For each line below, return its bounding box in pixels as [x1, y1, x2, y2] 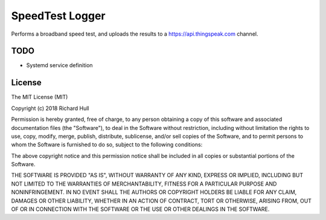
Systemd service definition [26, 62, 93, 69]
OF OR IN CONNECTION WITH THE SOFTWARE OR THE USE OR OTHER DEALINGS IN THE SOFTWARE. [11, 205, 270, 213]
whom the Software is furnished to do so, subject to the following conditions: [11, 141, 203, 148]
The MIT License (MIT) [11, 94, 68, 101]
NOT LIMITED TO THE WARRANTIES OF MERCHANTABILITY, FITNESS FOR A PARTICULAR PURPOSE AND [11, 180, 277, 187]
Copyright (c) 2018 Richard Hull [11, 105, 90, 112]
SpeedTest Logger [11, 9, 106, 22]
